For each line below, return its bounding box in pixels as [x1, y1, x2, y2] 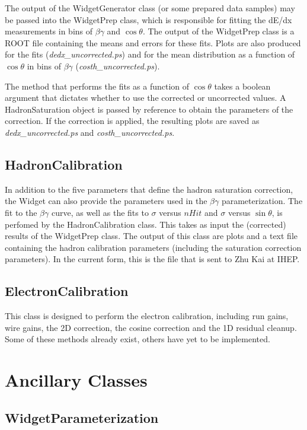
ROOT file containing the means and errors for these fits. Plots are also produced [5, 36, 301, 49]
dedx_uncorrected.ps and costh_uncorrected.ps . [5, 126, 175, 138]
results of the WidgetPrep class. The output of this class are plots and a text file [5, 230, 298, 242]
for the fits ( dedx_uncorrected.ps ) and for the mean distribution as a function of [5, 48, 295, 60]
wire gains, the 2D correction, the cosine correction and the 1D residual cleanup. [5, 321, 297, 333]
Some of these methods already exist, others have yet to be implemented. [5, 333, 270, 345]
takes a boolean [214, 79, 271, 92]
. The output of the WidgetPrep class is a [142, 25, 295, 37]
